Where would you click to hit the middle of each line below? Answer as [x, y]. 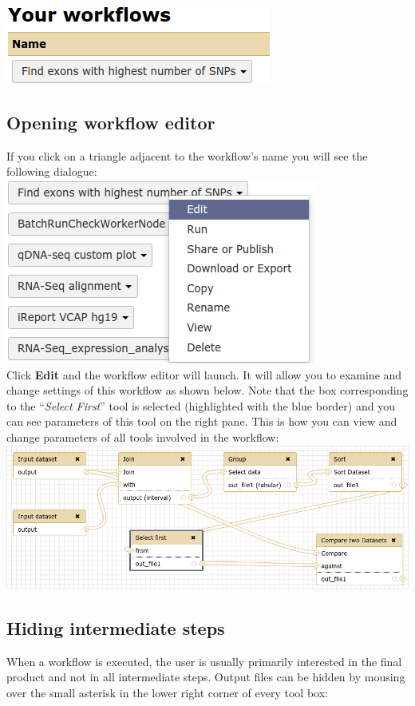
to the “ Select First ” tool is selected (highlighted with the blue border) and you [201, 405]
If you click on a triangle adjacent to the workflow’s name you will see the [187, 155]
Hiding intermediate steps [116, 627]
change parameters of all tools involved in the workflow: [143, 436]
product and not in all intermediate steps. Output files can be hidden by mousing [206, 677]
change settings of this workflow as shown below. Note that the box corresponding [207, 390]
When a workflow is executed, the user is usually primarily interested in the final [204, 661]
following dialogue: [52, 171]
